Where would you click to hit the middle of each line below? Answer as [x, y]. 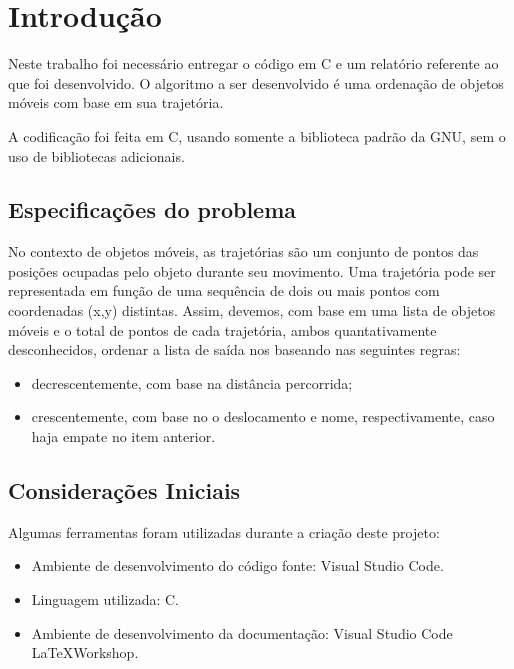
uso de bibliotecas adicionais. [96, 155]
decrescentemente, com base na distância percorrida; [192, 382]
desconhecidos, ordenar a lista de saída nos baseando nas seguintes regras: [234, 349]
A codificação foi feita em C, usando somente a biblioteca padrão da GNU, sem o [257, 135]
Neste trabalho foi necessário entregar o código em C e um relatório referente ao [253, 63]
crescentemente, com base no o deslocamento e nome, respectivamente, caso [263, 416]
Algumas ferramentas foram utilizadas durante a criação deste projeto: [224, 531]
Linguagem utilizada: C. [105, 599]
